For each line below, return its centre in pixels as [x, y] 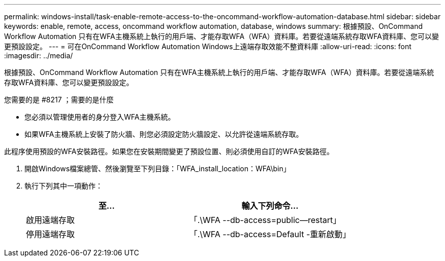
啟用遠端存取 [51, 220]
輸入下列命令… [270, 206]
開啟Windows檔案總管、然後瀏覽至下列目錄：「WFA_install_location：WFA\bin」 [157, 169]
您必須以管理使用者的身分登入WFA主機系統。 [100, 117]
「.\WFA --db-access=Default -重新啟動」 [270, 234]
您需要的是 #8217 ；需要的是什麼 [59, 100]
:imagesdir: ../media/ [39, 55]
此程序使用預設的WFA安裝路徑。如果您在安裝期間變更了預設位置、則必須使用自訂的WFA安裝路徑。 [169, 151]
